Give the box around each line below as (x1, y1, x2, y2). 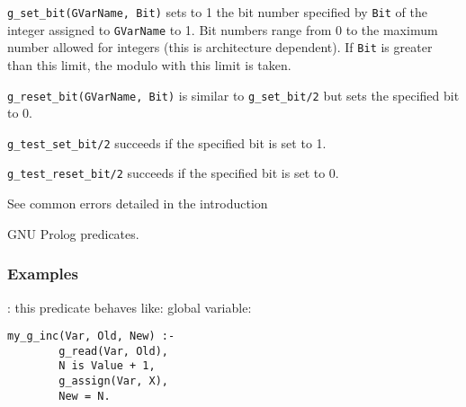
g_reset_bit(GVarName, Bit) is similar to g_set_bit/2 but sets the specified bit (7, 85, 460, 104)
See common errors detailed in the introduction (7, 194, 268, 213)
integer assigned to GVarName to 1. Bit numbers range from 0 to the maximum (7, 20, 438, 39)
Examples (7, 262, 78, 285)
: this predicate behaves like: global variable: (7, 297, 252, 316)
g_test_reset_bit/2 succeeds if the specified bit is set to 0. (7, 164, 339, 182)
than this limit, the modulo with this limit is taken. (7, 55, 291, 74)
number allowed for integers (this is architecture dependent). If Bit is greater (7, 38, 433, 57)
